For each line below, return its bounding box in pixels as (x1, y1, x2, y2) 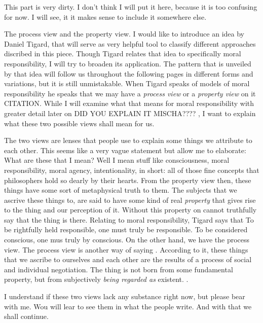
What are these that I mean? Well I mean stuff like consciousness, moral (4, 155, 230, 165)
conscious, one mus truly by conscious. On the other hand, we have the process (4, 234, 250, 245)
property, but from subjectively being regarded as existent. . (4, 274, 189, 284)
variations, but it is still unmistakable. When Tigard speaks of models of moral (4, 78, 250, 89)
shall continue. (4, 311, 49, 321)
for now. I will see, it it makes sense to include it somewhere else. (4, 11, 207, 22)
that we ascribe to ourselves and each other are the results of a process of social (4, 254, 252, 265)
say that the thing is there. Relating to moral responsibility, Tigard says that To (4, 214, 254, 225)
